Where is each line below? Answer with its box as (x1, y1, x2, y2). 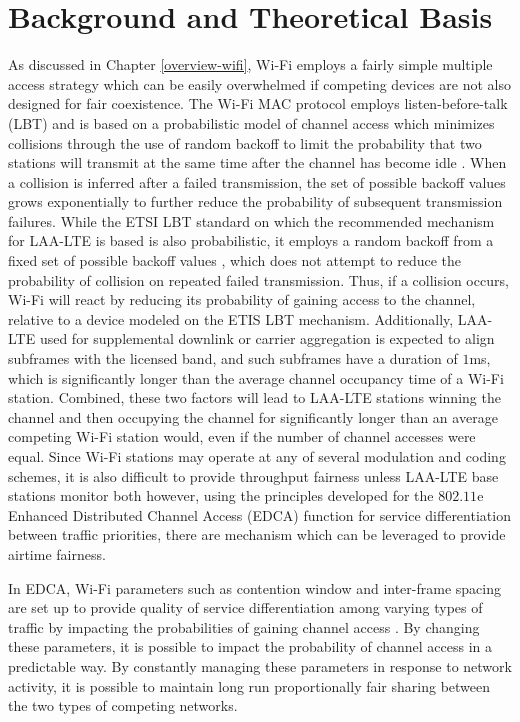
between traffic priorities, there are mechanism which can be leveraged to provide (8, 524, 506, 545)
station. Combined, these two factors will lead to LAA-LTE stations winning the (8, 387, 501, 408)
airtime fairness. (8, 543, 106, 564)
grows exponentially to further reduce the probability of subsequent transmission (8, 191, 503, 212)
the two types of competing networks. (8, 695, 238, 716)
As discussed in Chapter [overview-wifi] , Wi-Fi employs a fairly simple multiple (8, 54, 493, 75)
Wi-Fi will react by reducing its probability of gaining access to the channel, (8, 289, 476, 310)
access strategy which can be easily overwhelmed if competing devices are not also (8, 73, 511, 94)
